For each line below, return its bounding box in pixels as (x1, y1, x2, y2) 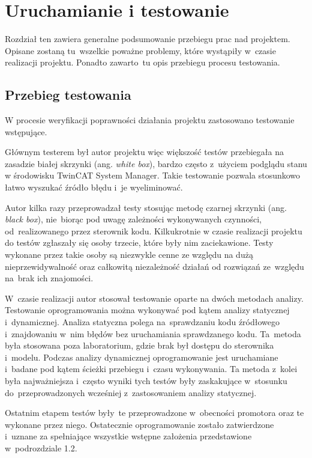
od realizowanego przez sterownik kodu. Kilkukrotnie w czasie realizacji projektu (5, 224, 302, 237)
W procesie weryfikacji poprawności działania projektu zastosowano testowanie (5, 114, 295, 126)
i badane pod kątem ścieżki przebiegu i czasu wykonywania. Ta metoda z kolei (5, 362, 298, 375)
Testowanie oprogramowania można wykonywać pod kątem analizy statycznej (5, 304, 290, 316)
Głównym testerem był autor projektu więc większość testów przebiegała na (5, 145, 284, 158)
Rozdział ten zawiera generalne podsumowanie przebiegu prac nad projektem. (5, 32, 290, 45)
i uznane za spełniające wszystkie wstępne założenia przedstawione (5, 430, 252, 442)
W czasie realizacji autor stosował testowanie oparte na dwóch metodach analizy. (5, 292, 304, 304)
